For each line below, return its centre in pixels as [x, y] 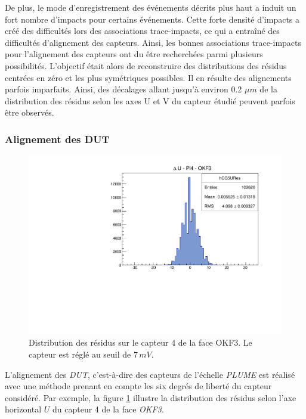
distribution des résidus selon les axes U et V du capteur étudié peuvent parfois [150, 100]
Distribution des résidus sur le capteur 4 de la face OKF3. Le [140, 342]
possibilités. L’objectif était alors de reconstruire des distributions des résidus [146, 65]
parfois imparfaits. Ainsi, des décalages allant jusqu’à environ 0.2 [123, 89]
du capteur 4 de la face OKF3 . [108, 409]
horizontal [23, 409]
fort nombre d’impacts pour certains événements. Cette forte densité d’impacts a [152, 19]
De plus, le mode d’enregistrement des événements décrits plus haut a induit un [151, 7]
